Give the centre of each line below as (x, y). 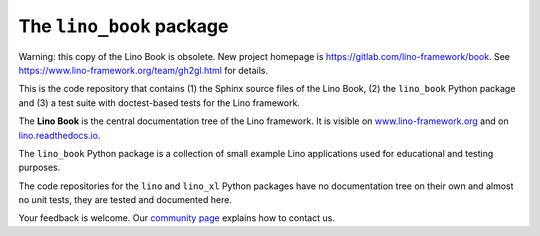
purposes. (39, 167)
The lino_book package (123, 26)
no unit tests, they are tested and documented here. (125, 200)
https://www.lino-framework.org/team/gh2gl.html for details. (143, 70)
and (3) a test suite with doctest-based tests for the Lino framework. (159, 102)
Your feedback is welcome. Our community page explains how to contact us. (176, 218)
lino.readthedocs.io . (59, 135)
